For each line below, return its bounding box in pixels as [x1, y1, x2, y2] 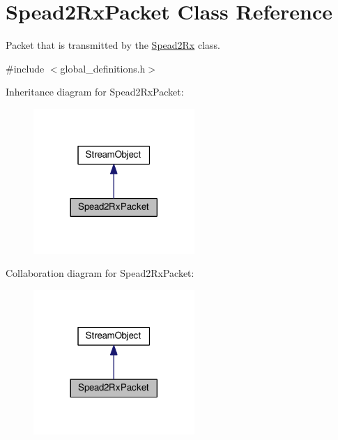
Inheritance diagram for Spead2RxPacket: [6, 84, 184, 99]
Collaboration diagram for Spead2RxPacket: [6, 266, 194, 280]
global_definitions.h [60, 61, 146, 75]
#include [6, 61, 45, 75]
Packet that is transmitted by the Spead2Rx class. [6, 38, 220, 52]
